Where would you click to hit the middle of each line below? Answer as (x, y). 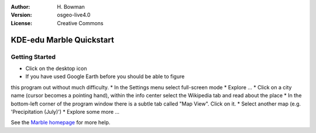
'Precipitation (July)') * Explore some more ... (65, 111)
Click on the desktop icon (56, 68)
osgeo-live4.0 (74, 15)
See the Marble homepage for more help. (61, 123)
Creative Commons (80, 23)
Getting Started (33, 57)
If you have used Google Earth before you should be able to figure (105, 76)
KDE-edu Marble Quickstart (62, 40)
